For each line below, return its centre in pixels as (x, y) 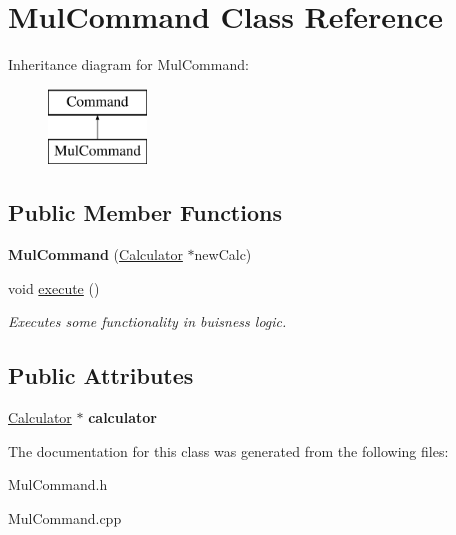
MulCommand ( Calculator (95, 254)
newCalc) (223, 254)
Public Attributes (101, 375)
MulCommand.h (58, 484)
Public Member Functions (145, 212)
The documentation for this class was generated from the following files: (228, 450)
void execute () (54, 287)
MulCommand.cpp (65, 517)
